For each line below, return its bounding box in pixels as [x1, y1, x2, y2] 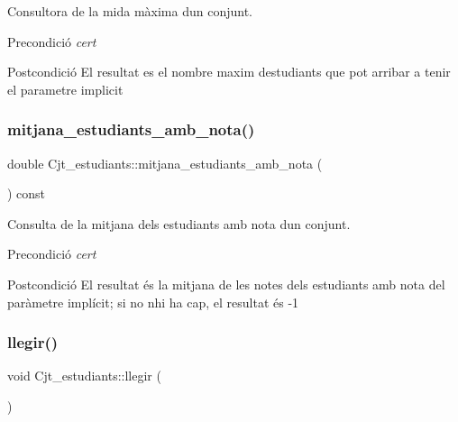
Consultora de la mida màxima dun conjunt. [7, 2, 252, 20]
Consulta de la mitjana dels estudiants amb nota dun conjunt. [7, 214, 351, 233]
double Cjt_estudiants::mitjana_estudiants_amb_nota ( [7, 153, 323, 172]
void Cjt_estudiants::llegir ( [7, 366, 161, 385]
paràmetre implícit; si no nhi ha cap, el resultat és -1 [7, 292, 299, 311]
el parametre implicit [7, 79, 124, 98]
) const [7, 184, 46, 203]
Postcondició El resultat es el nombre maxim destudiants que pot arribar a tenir [7, 62, 451, 81]
